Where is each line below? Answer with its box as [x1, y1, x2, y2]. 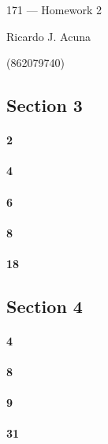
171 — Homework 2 [6, 2, 102, 17]
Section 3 [6, 93, 83, 118]
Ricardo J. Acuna [6, 28, 91, 44]
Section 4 [6, 293, 83, 318]
